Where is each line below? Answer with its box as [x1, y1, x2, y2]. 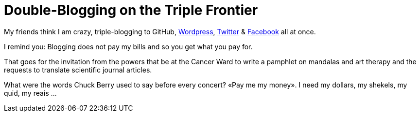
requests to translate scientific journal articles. [4, 65, 152, 74]
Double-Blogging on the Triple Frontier [4, 2, 258, 18]
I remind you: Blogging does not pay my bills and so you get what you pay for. [4, 42, 253, 51]
